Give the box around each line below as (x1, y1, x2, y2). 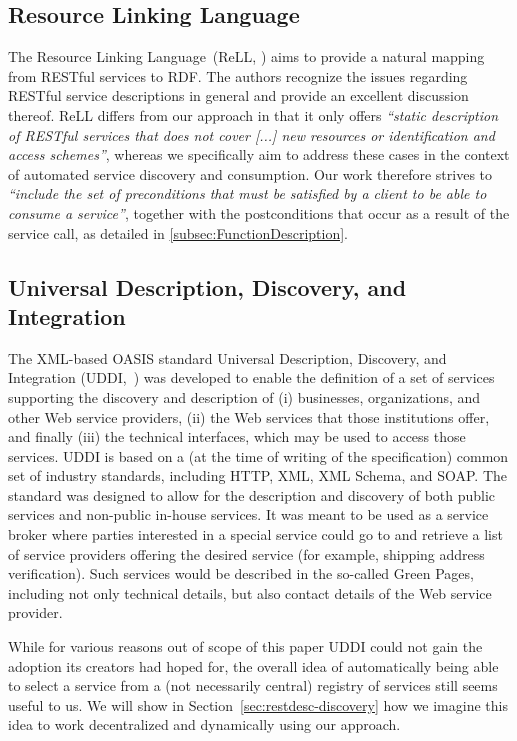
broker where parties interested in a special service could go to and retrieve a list (8, 524, 503, 545)
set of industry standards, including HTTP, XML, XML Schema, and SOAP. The (8, 465, 507, 486)
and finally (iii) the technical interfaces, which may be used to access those (8, 426, 466, 447)
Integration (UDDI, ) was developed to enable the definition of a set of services (8, 367, 495, 388)
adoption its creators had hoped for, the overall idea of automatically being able (8, 655, 499, 676)
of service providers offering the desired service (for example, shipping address (8, 543, 485, 564)
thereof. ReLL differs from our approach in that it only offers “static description (8, 104, 499, 125)
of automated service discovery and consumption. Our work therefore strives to (8, 163, 493, 184)
